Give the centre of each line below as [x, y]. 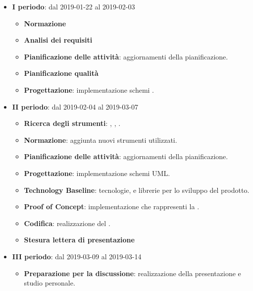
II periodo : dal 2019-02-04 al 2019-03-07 [75, 106]
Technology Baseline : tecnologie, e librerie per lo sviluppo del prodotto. [137, 190]
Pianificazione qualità [61, 73]
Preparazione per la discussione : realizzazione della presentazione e [132, 273]
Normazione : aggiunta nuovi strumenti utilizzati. [101, 140]
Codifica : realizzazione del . [67, 223]
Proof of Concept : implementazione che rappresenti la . [112, 206]
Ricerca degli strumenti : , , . [72, 123]
